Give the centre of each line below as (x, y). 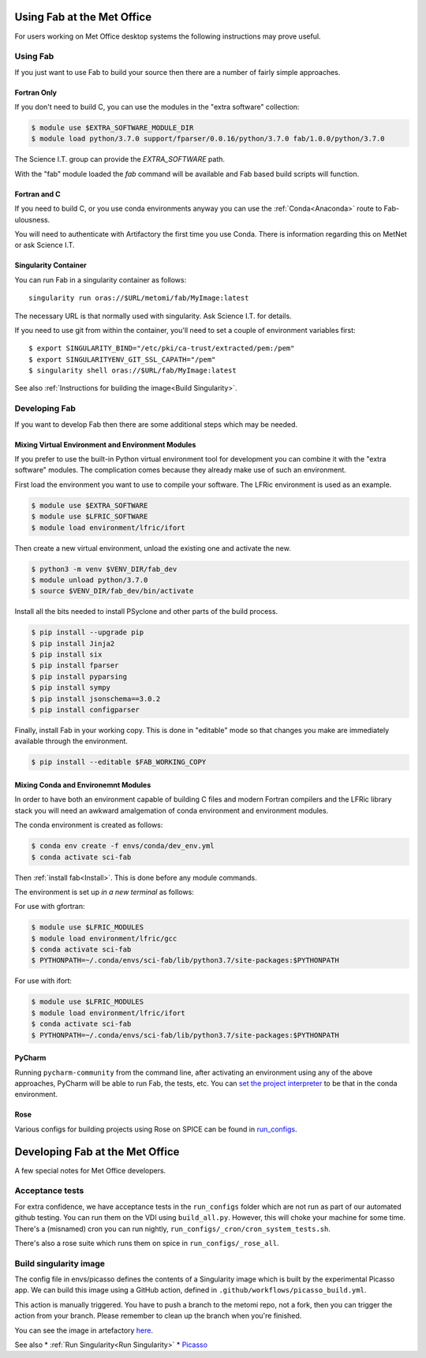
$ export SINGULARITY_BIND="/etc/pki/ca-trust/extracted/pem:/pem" (162, 348)
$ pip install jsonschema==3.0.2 (96, 699)
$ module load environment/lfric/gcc (104, 938)
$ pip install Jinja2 (73, 643)
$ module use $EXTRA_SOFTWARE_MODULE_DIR (112, 128)
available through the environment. (71, 741)
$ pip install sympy (71, 688)
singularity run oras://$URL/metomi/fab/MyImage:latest (139, 298)
